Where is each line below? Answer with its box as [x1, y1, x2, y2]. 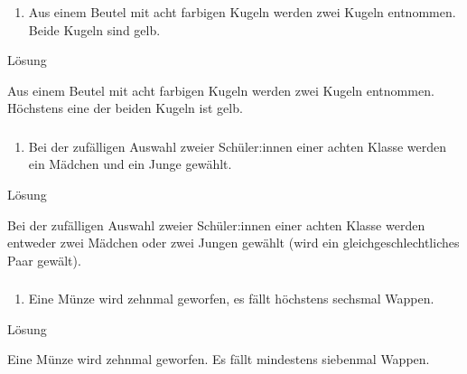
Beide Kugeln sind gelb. [28, 20, 161, 39]
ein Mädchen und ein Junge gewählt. [28, 154, 232, 173]
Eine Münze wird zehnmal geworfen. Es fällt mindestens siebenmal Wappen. [7, 350, 430, 369]
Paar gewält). [7, 250, 81, 269]
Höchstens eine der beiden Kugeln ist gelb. [7, 98, 243, 117]
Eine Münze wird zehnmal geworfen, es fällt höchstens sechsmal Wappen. [28, 289, 434, 308]
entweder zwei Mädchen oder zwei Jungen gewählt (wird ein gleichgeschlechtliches [7, 233, 460, 252]
